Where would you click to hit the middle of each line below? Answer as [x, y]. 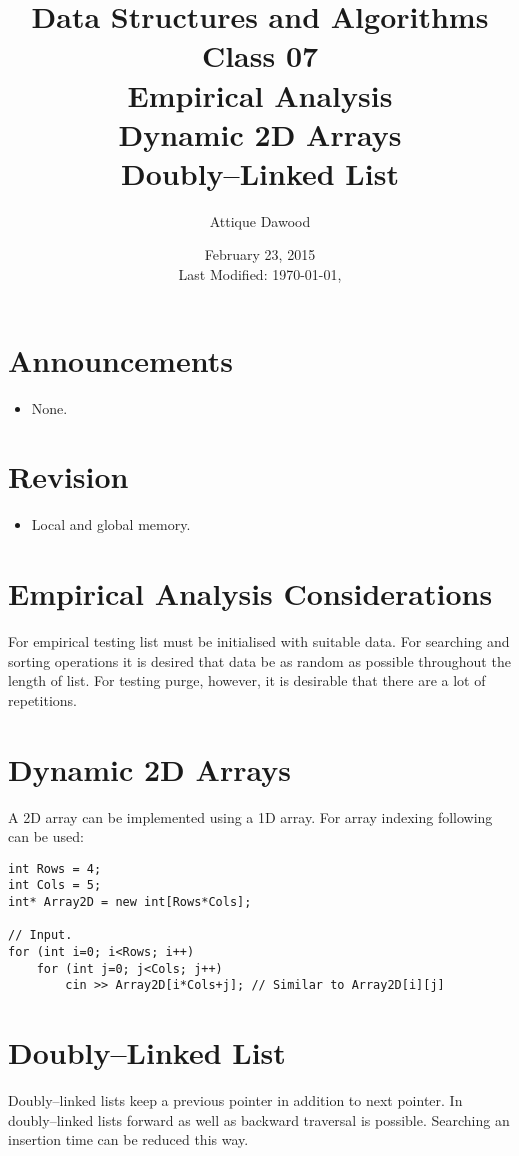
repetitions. [42, 699]
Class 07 [260, 55]
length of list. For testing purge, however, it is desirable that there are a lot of [247, 680]
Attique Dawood [260, 220]
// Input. [40, 935]
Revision [68, 476]
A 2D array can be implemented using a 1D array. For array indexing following [250, 816]
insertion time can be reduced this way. [128, 1139]
